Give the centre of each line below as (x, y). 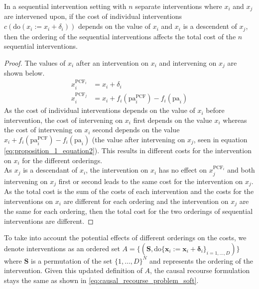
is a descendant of (50, 170)
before (215, 110)
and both (241, 170)
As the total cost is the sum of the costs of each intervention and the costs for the (129, 191)
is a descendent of (210, 26)
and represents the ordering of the (201, 260)
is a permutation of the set (72, 260)
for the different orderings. (62, 160)
